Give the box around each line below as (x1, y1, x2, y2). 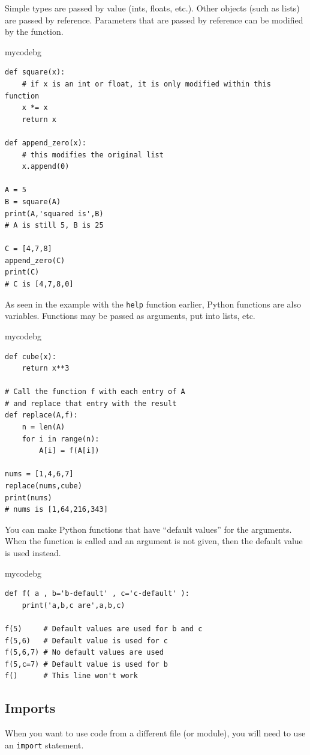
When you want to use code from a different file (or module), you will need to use (5, 727, 306, 739)
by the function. (5, 25, 64, 38)
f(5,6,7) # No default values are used (5, 648, 164, 657)
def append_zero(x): (5, 138, 87, 147)
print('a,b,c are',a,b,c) (22, 601, 125, 610)
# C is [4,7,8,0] (5, 280, 74, 289)
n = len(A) (22, 423, 65, 432)
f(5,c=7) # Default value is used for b (5, 659, 168, 669)
